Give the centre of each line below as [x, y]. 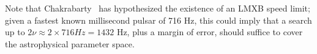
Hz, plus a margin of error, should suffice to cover [210, 32]
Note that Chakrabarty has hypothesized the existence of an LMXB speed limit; [158, 8]
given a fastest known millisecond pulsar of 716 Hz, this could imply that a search [158, 20]
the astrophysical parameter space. [70, 43]
